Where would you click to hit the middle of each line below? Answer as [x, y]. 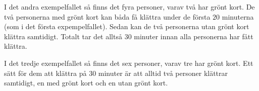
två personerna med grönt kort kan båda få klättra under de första [107, 16]
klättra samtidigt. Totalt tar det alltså [63, 36]
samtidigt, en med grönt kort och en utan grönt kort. [86, 83]
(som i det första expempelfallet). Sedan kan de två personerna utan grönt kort [127, 26]
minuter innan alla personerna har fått [194, 36]
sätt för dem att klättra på [45, 73]
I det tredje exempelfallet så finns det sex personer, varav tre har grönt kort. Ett [129, 63]
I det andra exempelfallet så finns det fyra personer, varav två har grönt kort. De [129, 7]
